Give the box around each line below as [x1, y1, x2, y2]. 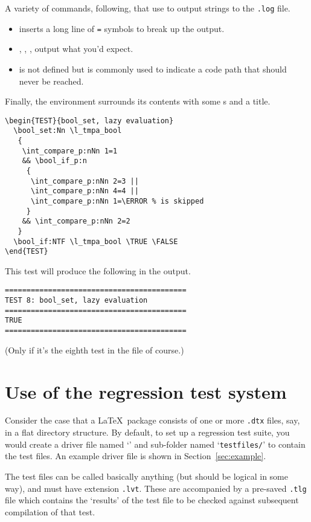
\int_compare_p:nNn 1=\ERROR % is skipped [30, 196, 204, 205]
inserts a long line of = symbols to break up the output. [19, 22, 225, 34]
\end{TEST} [5, 247, 48, 256]
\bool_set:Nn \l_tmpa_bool [13, 126, 122, 135]
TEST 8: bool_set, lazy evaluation [5, 296, 148, 305]
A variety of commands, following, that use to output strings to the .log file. [5, 2, 290, 14]
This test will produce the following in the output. [5, 264, 191, 277]
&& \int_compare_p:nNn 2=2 [22, 217, 130, 226]
